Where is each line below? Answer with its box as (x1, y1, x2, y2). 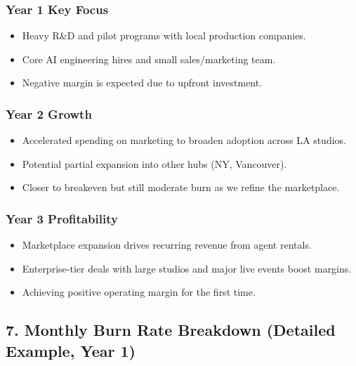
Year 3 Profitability (6, 209, 118, 227)
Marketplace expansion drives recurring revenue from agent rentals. (22, 237, 312, 252)
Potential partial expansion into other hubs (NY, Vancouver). (22, 156, 287, 171)
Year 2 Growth (6, 105, 92, 122)
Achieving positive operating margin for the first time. (22, 285, 256, 299)
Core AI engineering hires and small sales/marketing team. (22, 51, 276, 66)
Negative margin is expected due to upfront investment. (22, 75, 263, 90)
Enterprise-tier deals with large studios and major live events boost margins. (22, 261, 352, 275)
